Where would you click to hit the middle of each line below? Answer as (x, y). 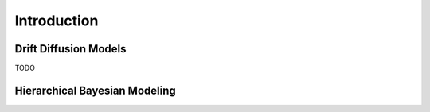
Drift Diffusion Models (70, 49)
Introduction (57, 21)
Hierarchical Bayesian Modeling (96, 90)
